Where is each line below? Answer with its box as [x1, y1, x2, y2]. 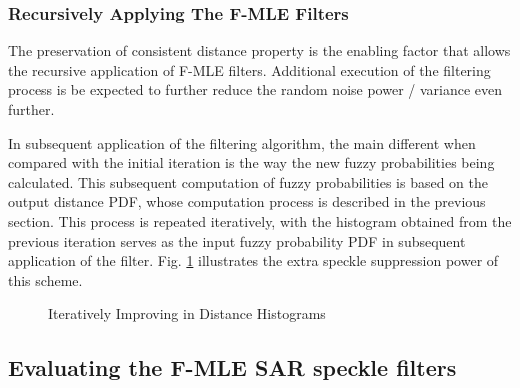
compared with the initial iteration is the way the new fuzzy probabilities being [8, 152, 495, 173]
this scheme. [8, 269, 83, 290]
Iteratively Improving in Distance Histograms [48, 303, 326, 324]
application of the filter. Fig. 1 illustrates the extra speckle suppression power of [8, 250, 499, 271]
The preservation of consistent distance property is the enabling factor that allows [8, 40, 511, 61]
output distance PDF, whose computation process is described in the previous [8, 191, 486, 212]
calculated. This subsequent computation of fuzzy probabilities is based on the [8, 171, 489, 192]
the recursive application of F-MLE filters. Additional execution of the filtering [8, 59, 491, 80]
